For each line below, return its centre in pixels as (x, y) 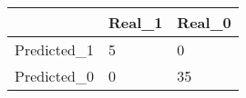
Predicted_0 (54, 76)
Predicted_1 (54, 49)
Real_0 (204, 22)
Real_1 (135, 22)
